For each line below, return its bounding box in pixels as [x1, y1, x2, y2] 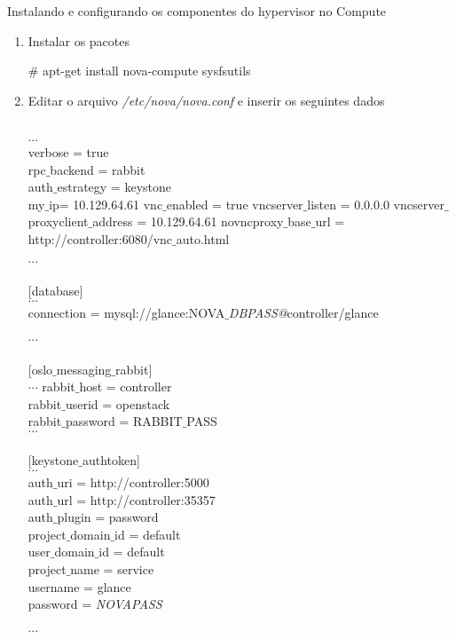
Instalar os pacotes [28, 31, 130, 50]
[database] [28, 281, 83, 300]
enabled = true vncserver [166, 194, 303, 213]
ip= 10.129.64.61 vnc [49, 194, 163, 213]
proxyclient [28, 212, 89, 231]
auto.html [176, 229, 230, 248]
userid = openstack [65, 394, 170, 413]
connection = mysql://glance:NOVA [28, 303, 225, 321]
